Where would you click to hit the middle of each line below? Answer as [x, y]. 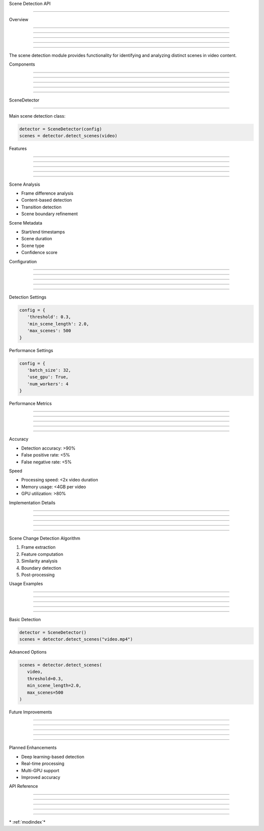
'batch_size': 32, [49, 370]
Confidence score [39, 252]
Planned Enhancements [33, 748]
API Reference [23, 786]
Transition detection [41, 207]
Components [22, 64]
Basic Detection [25, 619]
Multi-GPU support [40, 770]
